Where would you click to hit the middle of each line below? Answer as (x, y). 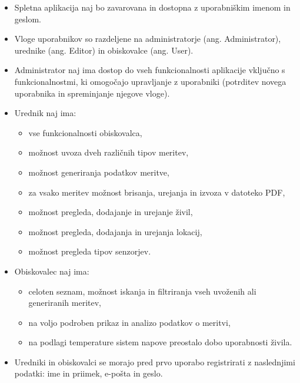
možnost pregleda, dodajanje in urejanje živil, (111, 212)
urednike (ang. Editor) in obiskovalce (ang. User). (104, 50)
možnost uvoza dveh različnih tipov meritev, (109, 152)
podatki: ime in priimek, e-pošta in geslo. (89, 373)
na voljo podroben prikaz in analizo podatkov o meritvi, (129, 322)
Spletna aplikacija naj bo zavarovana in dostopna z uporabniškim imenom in (152, 7)
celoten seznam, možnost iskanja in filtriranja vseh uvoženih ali (142, 291)
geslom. (28, 19)
